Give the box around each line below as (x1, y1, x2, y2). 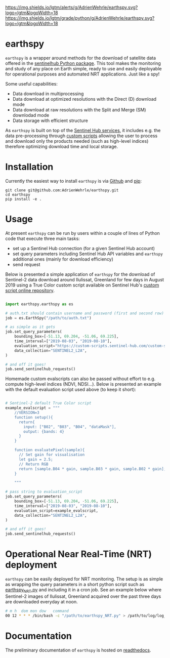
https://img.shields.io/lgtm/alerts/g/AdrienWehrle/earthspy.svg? (5, 5, 138, 10)
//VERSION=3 (14, 410, 39, 416)
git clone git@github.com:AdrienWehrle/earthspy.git (5, 187, 119, 193)
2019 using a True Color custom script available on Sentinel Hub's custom (5, 282, 159, 288)
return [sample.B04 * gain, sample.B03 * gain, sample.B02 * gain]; (18, 466, 166, 471)
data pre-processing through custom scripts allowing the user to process (5, 133, 158, 139)
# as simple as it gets (5, 324, 56, 330)
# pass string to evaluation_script (5, 489, 82, 495)
